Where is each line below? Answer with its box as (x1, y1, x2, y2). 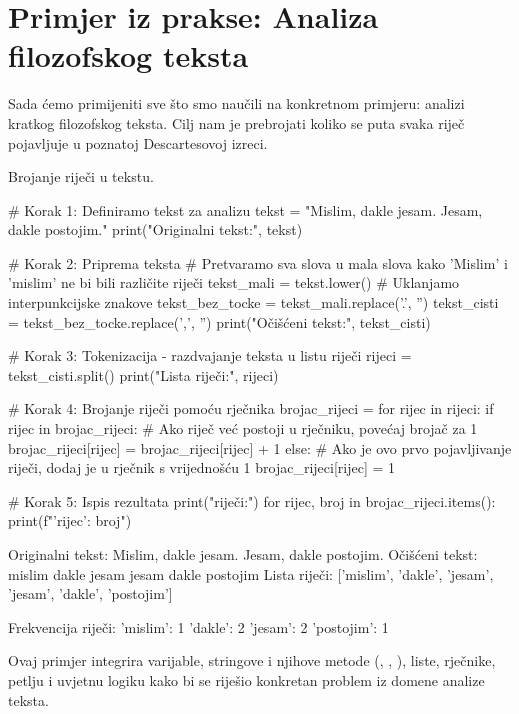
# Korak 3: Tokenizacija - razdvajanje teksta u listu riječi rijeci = (8, 345, 412, 366)
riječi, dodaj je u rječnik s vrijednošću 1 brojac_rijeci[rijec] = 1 (8, 457, 395, 478)
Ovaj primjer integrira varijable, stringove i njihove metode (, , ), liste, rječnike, (8, 650, 496, 671)
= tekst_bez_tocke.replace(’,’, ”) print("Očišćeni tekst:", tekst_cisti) (8, 311, 431, 332)
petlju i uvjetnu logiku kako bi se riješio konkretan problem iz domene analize (8, 669, 485, 690)
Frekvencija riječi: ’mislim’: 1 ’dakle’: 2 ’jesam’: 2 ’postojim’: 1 (8, 616, 389, 637)
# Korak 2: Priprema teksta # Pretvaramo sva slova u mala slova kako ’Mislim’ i (8, 252, 508, 273)
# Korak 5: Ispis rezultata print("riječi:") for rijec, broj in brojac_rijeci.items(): (8, 490, 496, 511)
